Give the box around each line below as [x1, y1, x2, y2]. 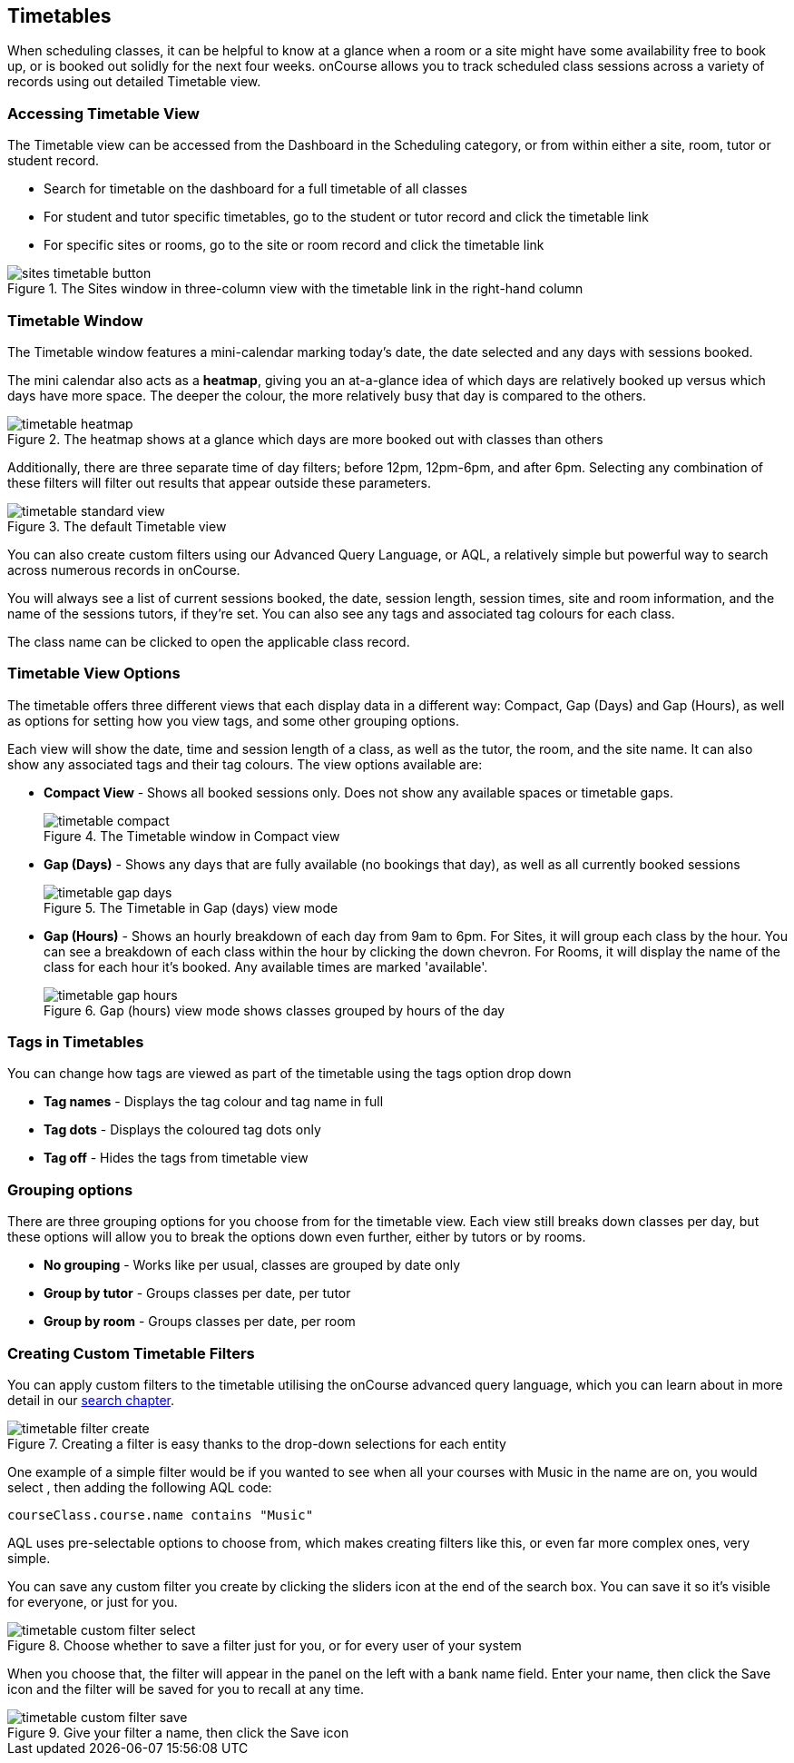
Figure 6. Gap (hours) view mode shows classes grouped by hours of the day [44, 1002, 505, 1018]
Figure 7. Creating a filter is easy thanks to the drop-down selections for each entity [7, 1435, 506, 1451]
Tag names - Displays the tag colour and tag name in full [44, 1094, 384, 1110]
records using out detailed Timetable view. [7, 74, 261, 90]
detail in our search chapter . [7, 1392, 175, 1408]
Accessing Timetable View [7, 104, 201, 123]
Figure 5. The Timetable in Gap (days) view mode [44, 899, 338, 916]
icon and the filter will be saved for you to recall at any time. [7, 1680, 364, 1697]
